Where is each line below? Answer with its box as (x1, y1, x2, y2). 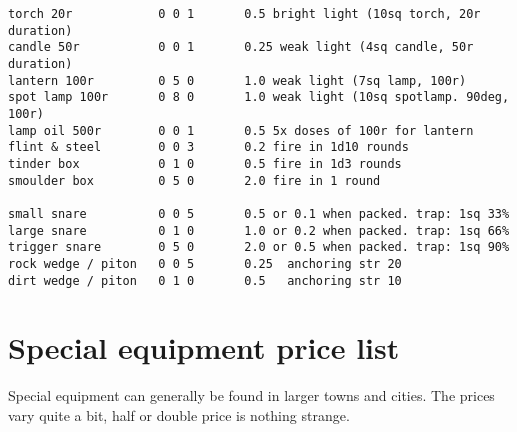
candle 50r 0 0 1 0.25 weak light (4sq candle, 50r (8, 40, 474, 55)
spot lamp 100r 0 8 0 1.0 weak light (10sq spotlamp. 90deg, (8, 90, 510, 105)
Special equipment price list (8, 327, 400, 368)
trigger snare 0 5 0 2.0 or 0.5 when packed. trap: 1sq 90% (8, 240, 510, 255)
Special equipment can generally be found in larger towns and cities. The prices (8, 385, 495, 406)
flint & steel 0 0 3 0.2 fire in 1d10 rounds (8, 140, 409, 155)
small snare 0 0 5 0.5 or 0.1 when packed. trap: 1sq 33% (8, 206, 510, 221)
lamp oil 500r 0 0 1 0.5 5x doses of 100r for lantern (8, 123, 474, 138)
